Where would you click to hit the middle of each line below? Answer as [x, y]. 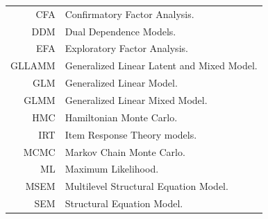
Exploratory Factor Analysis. [126, 48]
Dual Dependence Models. [120, 31]
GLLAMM [33, 65]
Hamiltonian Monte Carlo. [121, 117]
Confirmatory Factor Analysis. [129, 14]
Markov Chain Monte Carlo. [125, 151]
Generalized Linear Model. [121, 83]
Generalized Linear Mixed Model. [136, 99]
